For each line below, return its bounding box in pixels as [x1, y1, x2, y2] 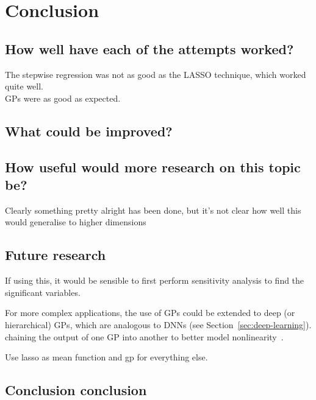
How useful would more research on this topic [5, 157, 301, 176]
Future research [5, 245, 106, 264]
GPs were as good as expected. [5, 91, 121, 104]
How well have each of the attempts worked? [5, 39, 294, 58]
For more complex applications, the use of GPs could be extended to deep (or [5, 306, 295, 319]
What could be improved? [5, 121, 173, 140]
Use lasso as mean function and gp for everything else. [5, 351, 208, 363]
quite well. [5, 80, 43, 93]
